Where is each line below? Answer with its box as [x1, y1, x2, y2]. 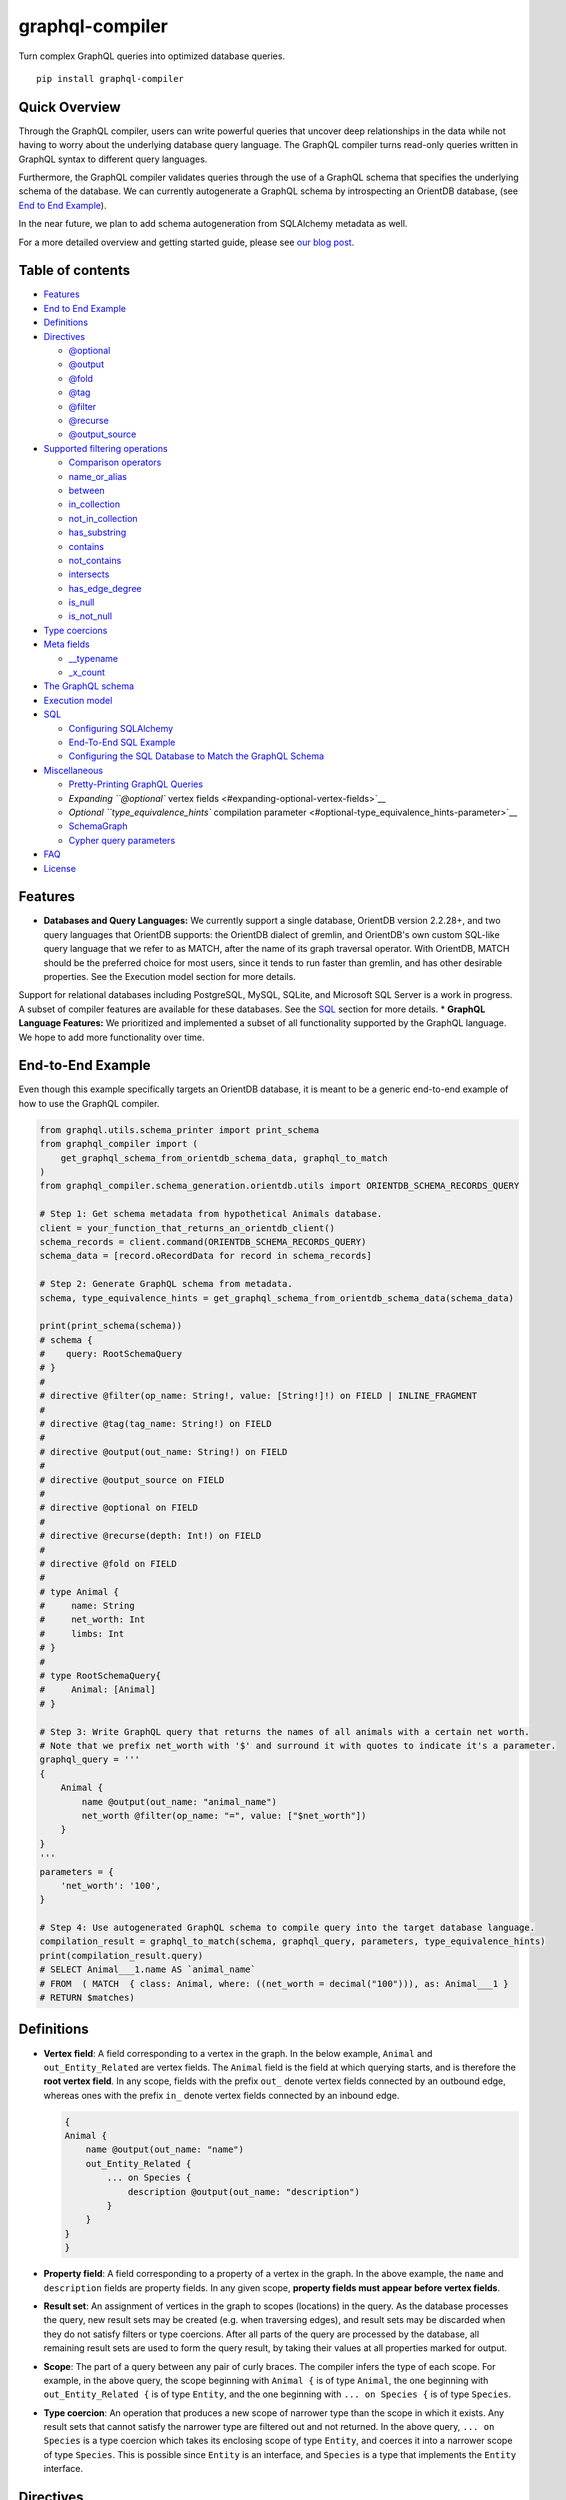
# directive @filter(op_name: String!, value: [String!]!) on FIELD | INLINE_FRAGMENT [39, 1390, 478, 1402]
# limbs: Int [39, 1628, 125, 1639]
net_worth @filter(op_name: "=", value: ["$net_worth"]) [81, 1810, 367, 1821]
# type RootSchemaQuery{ [39, 1670, 162, 1682]
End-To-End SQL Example [68, 736, 176, 748]
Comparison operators [68, 456, 162, 469]
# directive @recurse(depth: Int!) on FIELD [39, 1530, 262, 1542]
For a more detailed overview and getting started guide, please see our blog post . [18, 236, 355, 248]
